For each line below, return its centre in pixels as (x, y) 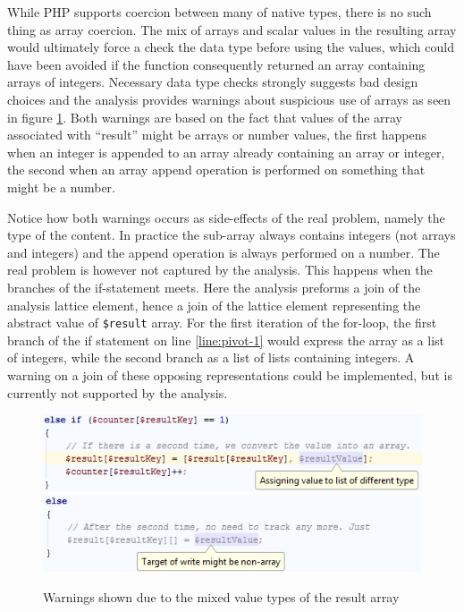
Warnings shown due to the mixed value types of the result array (221, 596)
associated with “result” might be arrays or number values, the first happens (217, 135)
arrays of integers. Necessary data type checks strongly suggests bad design (213, 82)
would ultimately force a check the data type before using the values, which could (231, 47)
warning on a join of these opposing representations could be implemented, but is (230, 374)
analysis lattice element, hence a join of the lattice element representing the (214, 305)
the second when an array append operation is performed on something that (216, 170)
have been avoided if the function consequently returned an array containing (216, 64)
